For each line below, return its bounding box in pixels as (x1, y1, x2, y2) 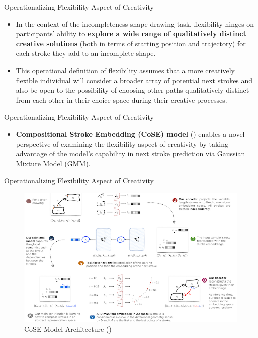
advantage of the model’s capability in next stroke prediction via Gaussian (16, 148, 245, 159)
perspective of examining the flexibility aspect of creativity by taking (16, 138, 228, 149)
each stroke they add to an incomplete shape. (16, 48, 156, 59)
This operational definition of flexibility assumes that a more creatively (16, 65, 235, 75)
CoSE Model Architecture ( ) (24, 324, 112, 334)
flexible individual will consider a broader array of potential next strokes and (16, 75, 253, 85)
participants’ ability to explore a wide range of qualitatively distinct (16, 28, 246, 39)
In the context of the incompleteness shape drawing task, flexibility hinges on (16, 18, 254, 29)
